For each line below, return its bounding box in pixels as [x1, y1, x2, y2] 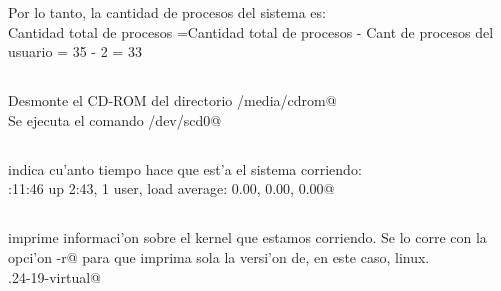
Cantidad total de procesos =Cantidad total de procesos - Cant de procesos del [8, 21, 494, 42]
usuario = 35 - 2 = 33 [8, 41, 142, 62]
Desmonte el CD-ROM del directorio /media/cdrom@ [8, 90, 337, 111]
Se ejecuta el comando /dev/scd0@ [8, 109, 222, 130]
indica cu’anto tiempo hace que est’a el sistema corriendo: [8, 158, 362, 179]
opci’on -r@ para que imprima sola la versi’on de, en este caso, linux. [8, 246, 430, 267]
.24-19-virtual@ [8, 266, 102, 287]
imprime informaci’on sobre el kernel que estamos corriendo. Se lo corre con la [8, 227, 487, 248]
